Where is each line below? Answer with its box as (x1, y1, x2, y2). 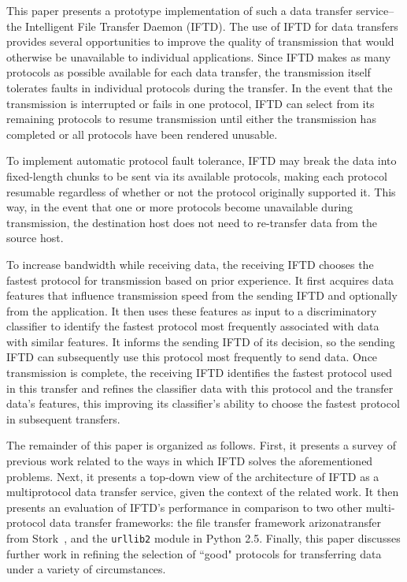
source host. (6, 229, 64, 246)
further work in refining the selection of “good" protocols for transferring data (6, 545, 382, 561)
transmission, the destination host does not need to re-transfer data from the (6, 214, 377, 230)
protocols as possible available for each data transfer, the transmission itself (6, 64, 371, 80)
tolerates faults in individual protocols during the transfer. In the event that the (6, 79, 393, 95)
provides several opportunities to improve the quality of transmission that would (6, 33, 394, 50)
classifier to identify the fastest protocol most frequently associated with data (6, 318, 379, 334)
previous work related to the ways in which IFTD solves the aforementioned (6, 453, 373, 469)
